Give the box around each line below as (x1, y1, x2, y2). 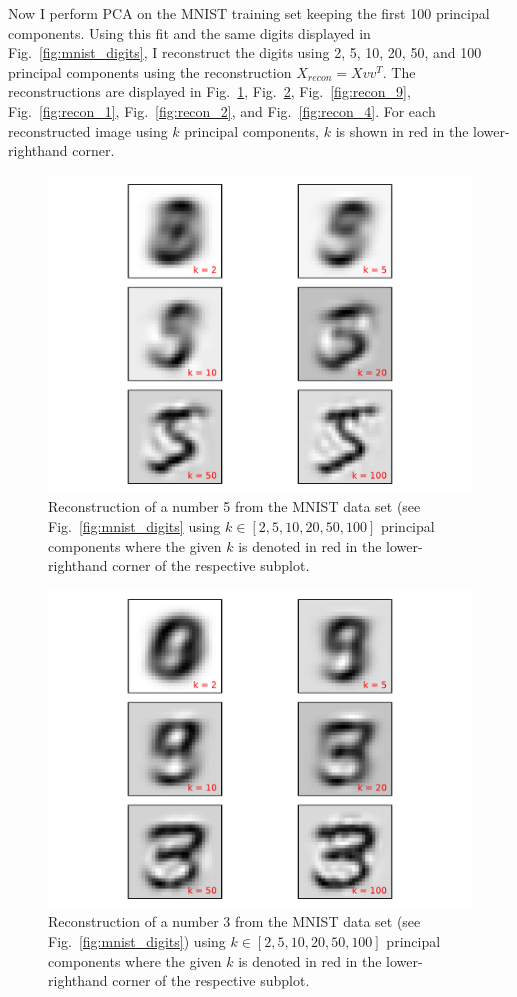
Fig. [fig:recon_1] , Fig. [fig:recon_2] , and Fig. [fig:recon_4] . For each (8, 100, 436, 121)
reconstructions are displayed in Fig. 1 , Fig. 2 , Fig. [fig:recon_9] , (8, 81, 411, 102)
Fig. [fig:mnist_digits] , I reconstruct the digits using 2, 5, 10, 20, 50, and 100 (8, 42, 482, 63)
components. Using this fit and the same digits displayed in (8, 22, 371, 43)
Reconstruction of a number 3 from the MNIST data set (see (48, 911, 421, 932)
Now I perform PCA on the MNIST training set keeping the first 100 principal (8, 3, 490, 23)
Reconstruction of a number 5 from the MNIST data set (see (48, 496, 421, 517)
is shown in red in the (335, 120, 469, 141)
